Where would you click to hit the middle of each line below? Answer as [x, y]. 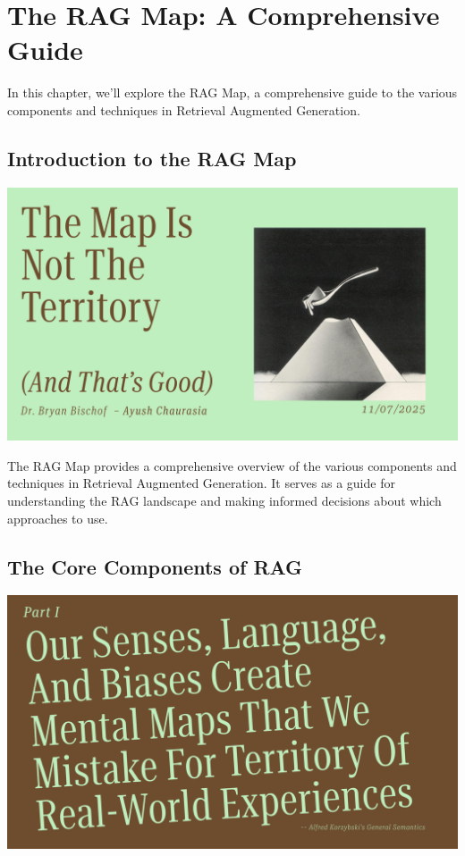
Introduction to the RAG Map [152, 158]
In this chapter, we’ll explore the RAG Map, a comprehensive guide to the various [232, 92]
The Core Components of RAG [155, 566]
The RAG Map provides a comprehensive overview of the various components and [232, 465]
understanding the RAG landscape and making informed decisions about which [224, 500]
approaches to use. [58, 518]
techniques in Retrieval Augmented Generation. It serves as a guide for [201, 483]
